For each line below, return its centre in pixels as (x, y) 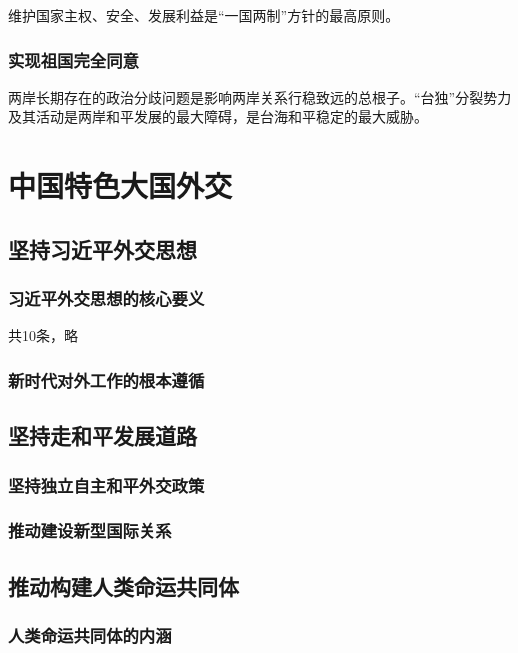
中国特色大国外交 (120, 185)
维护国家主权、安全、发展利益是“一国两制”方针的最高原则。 (204, 15)
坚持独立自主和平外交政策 (106, 484)
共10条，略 (43, 335)
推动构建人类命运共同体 (123, 585)
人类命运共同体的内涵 (90, 634)
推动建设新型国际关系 (90, 530)
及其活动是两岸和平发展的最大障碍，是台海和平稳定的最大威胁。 (218, 116)
